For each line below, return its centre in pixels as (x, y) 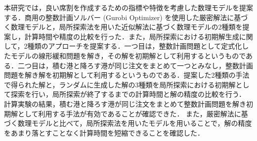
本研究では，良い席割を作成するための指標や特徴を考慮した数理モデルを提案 (128, 7)
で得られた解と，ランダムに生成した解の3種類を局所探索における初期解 (120, 84)
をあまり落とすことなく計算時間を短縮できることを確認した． (104, 132)
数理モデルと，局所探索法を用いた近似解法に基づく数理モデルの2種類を (127, 27)
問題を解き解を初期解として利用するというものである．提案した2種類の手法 (127, 75)
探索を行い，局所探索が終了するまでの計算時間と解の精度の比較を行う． (128, 94)
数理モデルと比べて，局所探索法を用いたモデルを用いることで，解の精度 (135, 123)
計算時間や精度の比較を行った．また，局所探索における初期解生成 (132, 36)
